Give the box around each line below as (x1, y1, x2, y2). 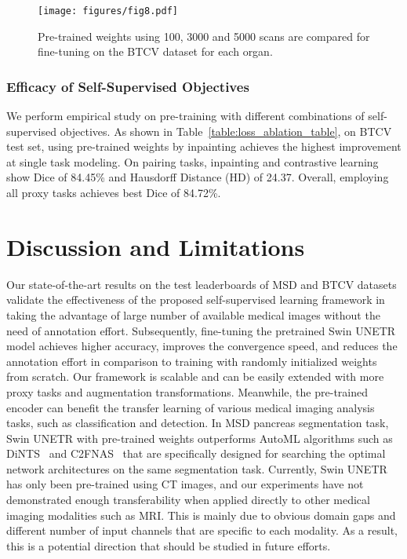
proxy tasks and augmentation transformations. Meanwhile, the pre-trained (6, 383, 368, 400)
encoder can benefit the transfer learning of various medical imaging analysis (6, 399, 375, 415)
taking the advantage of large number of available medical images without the (6, 306, 380, 323)
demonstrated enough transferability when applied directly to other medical (6, 491, 370, 508)
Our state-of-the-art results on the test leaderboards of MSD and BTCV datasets (6, 276, 397, 292)
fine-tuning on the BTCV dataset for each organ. (38, 43, 273, 60)
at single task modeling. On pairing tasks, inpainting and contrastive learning (6, 153, 379, 170)
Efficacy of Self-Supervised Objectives (6, 76, 249, 96)
